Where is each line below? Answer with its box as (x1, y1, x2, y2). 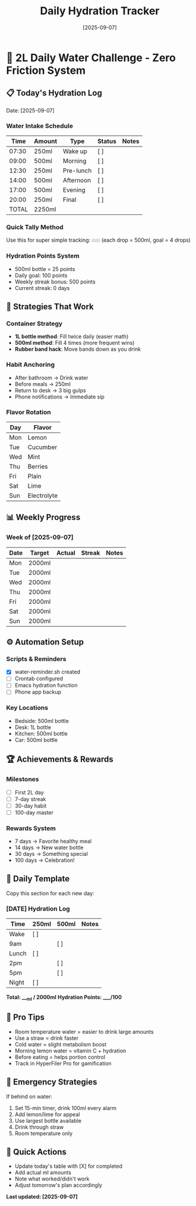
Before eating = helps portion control (14, 1053, 106, 1061)
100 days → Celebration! (14, 856, 75, 864)
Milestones (6, 775, 39, 784)
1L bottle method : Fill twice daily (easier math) (14, 333, 129, 340)
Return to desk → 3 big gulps (14, 387, 86, 394)
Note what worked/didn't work (14, 1175, 90, 1183)
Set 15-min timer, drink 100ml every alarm (14, 1104, 117, 1111)
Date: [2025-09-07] (6, 107, 55, 114)
